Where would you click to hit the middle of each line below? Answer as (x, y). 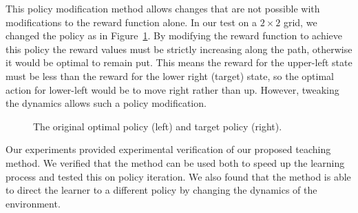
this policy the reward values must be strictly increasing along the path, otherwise (179, 49)
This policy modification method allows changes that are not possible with (163, 8)
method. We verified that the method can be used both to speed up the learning (175, 162)
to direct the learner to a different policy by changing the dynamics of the (161, 190)
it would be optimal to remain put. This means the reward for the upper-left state (179, 62)
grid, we (300, 22)
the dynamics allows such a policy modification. (106, 103)
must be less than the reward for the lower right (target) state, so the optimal (170, 75)
